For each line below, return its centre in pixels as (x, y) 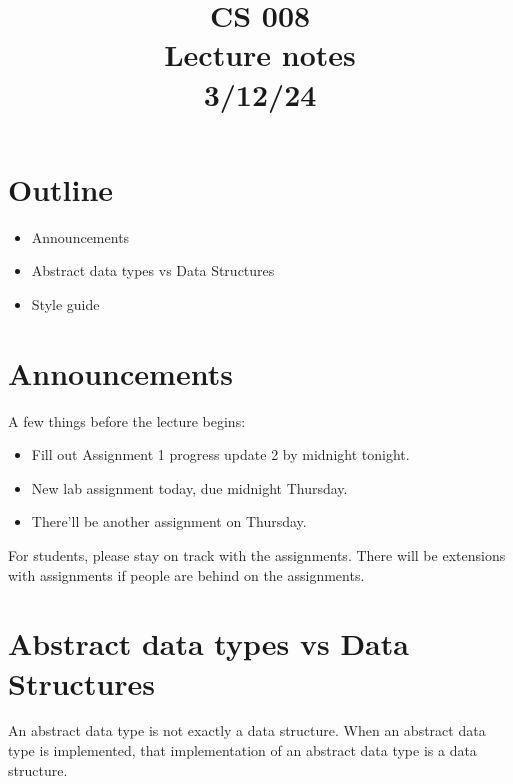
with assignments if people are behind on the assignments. (186, 574)
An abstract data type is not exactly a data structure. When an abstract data (247, 730)
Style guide (65, 303)
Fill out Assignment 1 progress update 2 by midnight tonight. (220, 454)
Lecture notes (260, 54)
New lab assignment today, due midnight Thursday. (189, 487)
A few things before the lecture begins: (127, 420)
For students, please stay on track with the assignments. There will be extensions (257, 554)
